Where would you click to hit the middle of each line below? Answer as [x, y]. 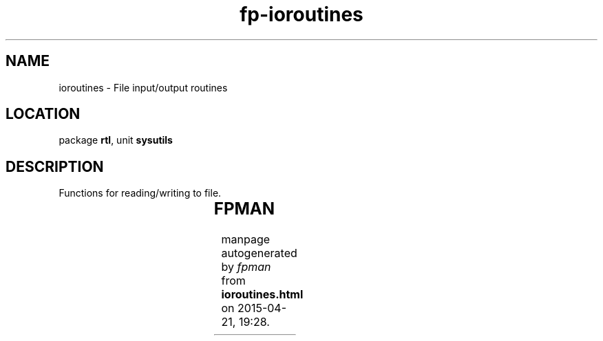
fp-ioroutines [301, 14]
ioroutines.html [262, 295]
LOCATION [43, 114]
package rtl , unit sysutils [116, 140]
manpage [246, 240]
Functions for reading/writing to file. [140, 193]
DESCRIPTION [55, 166]
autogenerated [259, 253]
